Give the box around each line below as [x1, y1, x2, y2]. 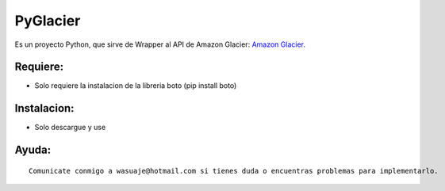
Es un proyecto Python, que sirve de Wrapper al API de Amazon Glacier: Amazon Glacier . [14, 40, 305, 49]
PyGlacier [14, 12, 81, 29]
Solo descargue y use [34, 123, 106, 132]
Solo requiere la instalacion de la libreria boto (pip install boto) [34, 81, 237, 90]
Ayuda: [14, 143, 52, 157]
